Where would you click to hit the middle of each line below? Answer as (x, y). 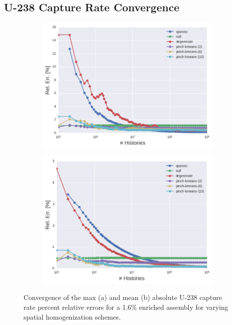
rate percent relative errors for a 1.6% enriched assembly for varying (126, 307)
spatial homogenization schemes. (72, 316)
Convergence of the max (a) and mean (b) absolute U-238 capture (123, 297)
